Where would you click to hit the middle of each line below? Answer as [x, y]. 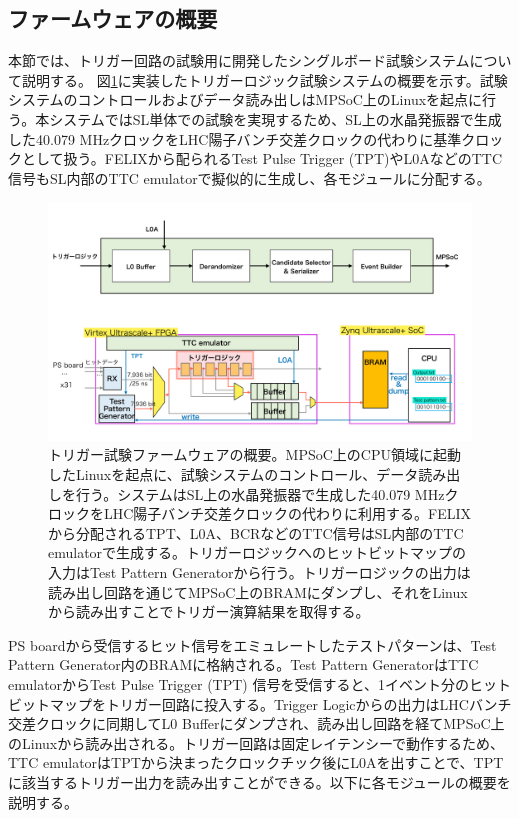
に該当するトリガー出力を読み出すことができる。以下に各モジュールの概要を [259, 781]
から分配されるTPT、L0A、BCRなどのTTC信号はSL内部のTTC [256, 532]
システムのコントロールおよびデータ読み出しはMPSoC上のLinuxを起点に [245, 99]
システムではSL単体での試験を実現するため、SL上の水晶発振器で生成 [275, 118]
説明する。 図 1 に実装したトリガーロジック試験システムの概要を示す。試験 [264, 79]
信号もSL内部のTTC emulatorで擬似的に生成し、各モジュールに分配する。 [249, 177]
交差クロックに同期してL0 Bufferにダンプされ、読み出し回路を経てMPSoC [249, 723]
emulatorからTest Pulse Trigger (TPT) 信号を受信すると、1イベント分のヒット [259, 683]
